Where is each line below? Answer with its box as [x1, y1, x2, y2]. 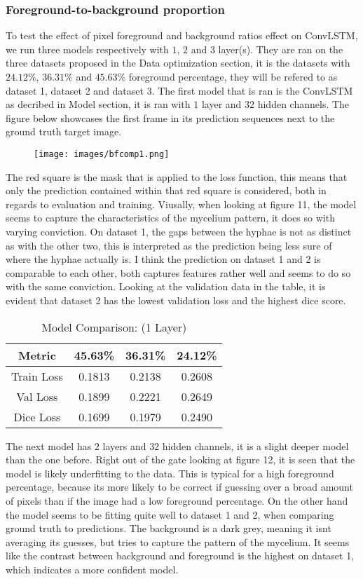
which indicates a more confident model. [6, 561, 179, 576]
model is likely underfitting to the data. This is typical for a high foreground [6, 465, 334, 480]
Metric [18, 346, 56, 363]
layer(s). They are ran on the [218, 41, 343, 56]
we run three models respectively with [6, 41, 169, 56]
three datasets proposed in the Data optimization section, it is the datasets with [6, 55, 350, 70]
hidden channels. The [257, 97, 350, 111]
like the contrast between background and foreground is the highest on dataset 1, [6, 548, 355, 563]
